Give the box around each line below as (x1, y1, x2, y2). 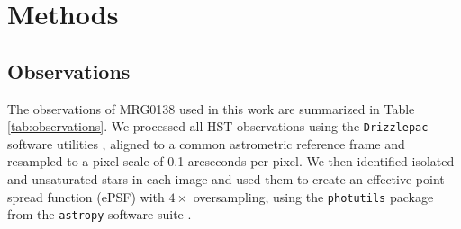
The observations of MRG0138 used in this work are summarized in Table (7, 99, 415, 118)
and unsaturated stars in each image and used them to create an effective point (7, 170, 445, 189)
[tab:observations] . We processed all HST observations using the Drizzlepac (7, 117, 429, 136)
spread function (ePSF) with (7, 187, 165, 206)
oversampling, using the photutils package (193, 187, 434, 206)
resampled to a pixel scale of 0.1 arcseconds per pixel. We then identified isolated (7, 152, 455, 171)
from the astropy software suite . (7, 205, 192, 224)
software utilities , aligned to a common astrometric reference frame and (7, 134, 405, 153)
